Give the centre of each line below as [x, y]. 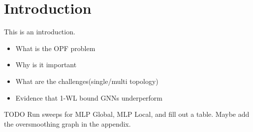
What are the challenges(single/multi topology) [87, 81]
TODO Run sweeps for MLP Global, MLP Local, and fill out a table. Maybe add [127, 114]
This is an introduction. [40, 32]
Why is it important [46, 65]
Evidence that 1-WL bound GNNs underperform [89, 97]
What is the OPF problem [55, 48]
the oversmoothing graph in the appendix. [67, 123]
